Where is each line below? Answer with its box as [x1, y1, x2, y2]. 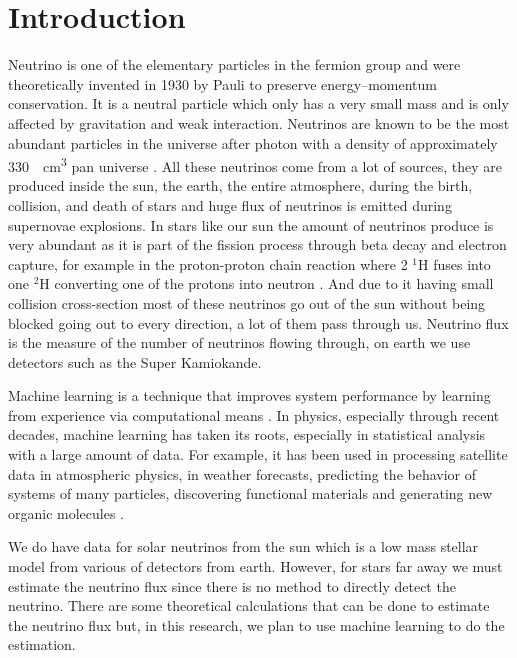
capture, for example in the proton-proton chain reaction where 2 [8, 253, 408, 274]
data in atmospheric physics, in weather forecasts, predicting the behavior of [8, 463, 477, 484]
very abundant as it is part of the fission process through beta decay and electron [8, 234, 507, 255]
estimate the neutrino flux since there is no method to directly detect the [8, 575, 456, 596]
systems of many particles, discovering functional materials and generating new [8, 483, 493, 504]
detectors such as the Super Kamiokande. [8, 351, 262, 372]
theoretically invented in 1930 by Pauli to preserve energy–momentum [8, 73, 437, 94]
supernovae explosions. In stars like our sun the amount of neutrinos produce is [8, 214, 494, 235]
